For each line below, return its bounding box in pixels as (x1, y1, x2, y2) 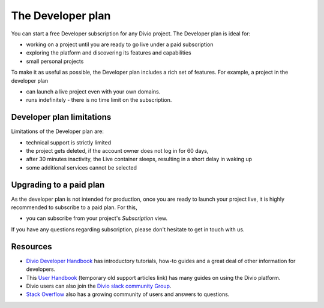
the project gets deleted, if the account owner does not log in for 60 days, (26, 147, 209, 154)
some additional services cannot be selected (26, 164, 137, 171)
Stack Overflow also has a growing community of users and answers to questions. (26, 291, 230, 298)
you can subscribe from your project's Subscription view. (26, 215, 168, 222)
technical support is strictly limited (26, 138, 112, 146)
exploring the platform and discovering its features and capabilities (26, 49, 191, 56)
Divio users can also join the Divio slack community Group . (26, 282, 172, 289)
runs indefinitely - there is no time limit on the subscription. (26, 96, 172, 104)
